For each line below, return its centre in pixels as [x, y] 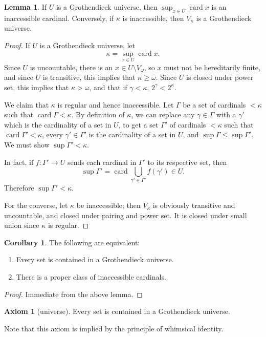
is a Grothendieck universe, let [87, 45]
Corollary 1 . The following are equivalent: [72, 242]
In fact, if [19, 162]
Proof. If [17, 45]
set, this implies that [37, 87]
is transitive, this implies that [89, 77]
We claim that [27, 104]
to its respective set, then [187, 162]
